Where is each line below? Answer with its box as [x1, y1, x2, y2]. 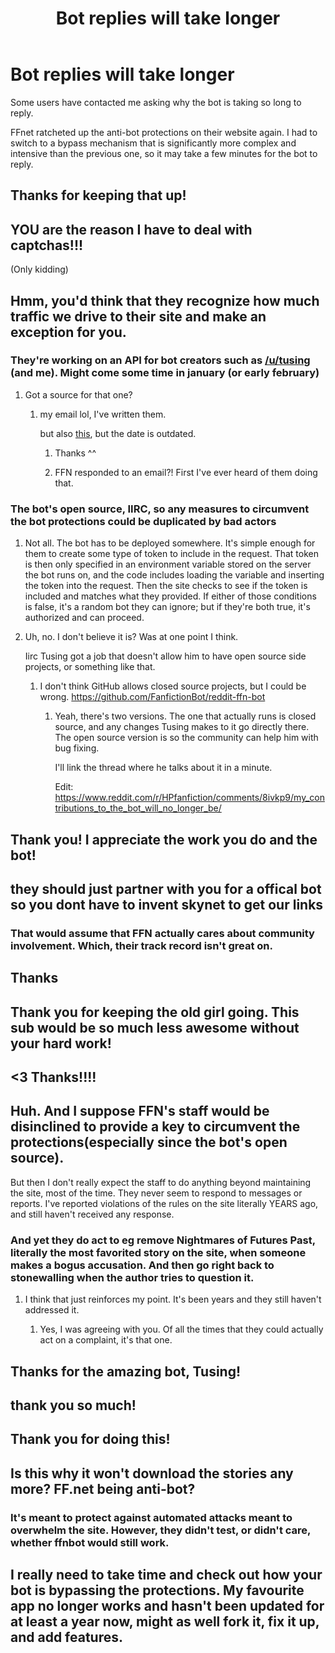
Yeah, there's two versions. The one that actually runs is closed [54, 710, 317, 722]
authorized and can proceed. [24, 612, 145, 624]
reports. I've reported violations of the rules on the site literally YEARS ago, [10, 1197, 319, 1209]
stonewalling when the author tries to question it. [10, 1270, 255, 1284]
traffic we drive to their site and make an [10, 308, 267, 325]
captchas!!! [10, 237, 84, 254]
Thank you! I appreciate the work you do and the [10, 831, 318, 848]
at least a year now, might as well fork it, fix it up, [10, 1613, 320, 1630]
